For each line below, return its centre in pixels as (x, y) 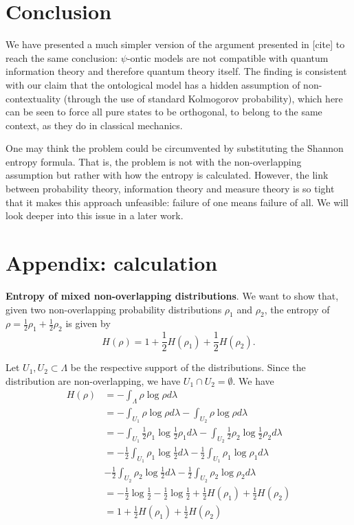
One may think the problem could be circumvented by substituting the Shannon (175, 148)
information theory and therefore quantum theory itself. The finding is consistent (176, 71)
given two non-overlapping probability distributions (114, 309)
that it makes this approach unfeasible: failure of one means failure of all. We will (177, 202)
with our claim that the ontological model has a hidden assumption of (153, 84)
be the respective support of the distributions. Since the (188, 367)
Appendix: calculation (112, 263)
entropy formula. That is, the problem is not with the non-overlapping (154, 161)
